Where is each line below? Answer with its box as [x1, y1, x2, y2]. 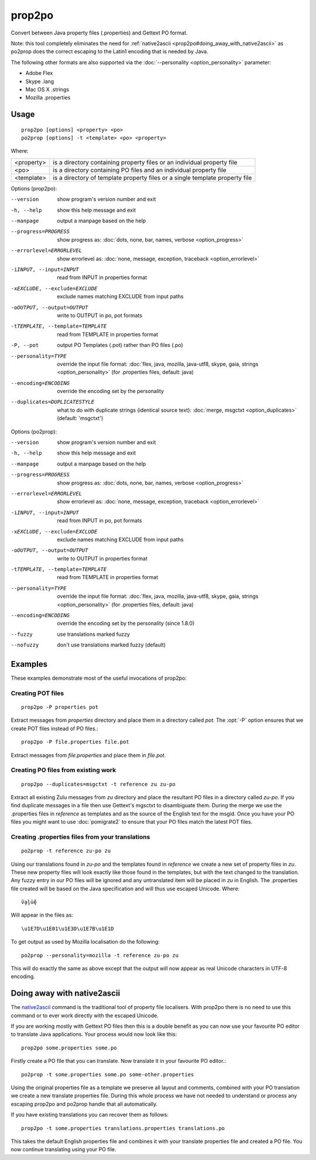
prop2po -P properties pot [21, 704, 99, 711]
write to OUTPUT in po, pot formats [57, 312, 143, 319]
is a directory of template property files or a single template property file [53, 173, 252, 181]
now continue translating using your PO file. [11, 1146, 116, 1153]
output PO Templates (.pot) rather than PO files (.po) [57, 342, 184, 349]
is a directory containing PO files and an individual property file [53, 166, 226, 174]
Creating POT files [11, 689, 64, 697]
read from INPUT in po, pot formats [57, 517, 142, 524]
